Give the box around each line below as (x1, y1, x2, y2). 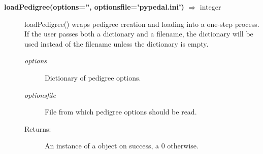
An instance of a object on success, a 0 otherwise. (45, 140, 199, 151)
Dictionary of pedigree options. (45, 72, 141, 83)
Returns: (24, 123, 51, 134)
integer (200, 2, 221, 12)
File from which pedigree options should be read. (45, 106, 197, 117)
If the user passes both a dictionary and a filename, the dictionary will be (24, 28, 253, 39)
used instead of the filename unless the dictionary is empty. (24, 38, 209, 49)
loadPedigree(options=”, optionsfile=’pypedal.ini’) (4, 2, 184, 12)
